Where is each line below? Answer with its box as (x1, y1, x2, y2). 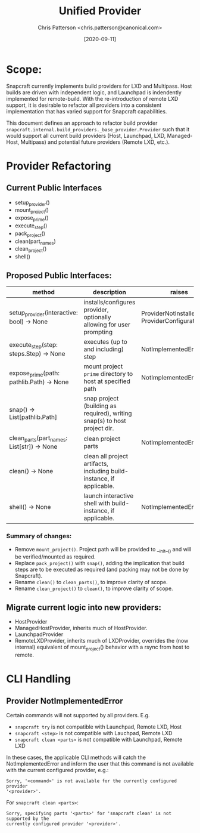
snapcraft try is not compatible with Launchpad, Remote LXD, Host (14, 723, 182, 730)
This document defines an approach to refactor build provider (6, 119, 158, 127)
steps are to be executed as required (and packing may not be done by (14, 566, 189, 573)
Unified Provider (58, 4, 142, 18)
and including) (83, 345, 124, 353)
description (93, 288, 127, 297)
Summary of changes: (6, 532, 72, 541)
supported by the (6, 816, 49, 822)
